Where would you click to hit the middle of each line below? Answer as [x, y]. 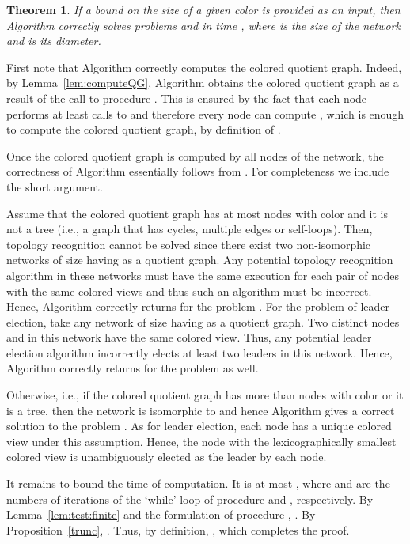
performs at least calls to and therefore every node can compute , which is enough [205, 113]
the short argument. [55, 186]
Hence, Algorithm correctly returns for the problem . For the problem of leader [198, 306]
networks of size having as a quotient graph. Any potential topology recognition [200, 260]
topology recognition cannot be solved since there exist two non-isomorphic [189, 244]
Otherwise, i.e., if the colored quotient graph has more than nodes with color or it [205, 395]
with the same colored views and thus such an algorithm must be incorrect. [189, 291]
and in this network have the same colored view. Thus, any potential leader [189, 337]
